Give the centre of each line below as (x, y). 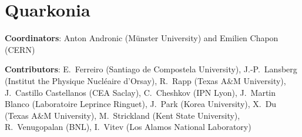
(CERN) (20, 49)
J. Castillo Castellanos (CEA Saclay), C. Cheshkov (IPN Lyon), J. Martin (140, 92)
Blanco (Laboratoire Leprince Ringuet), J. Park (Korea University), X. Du (141, 104)
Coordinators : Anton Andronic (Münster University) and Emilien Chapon (142, 38)
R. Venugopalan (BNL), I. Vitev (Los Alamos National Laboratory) (128, 127)
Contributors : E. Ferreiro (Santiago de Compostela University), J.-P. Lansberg (151, 69)
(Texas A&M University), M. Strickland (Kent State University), (123, 115)
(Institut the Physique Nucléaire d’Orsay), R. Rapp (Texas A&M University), (145, 80)
